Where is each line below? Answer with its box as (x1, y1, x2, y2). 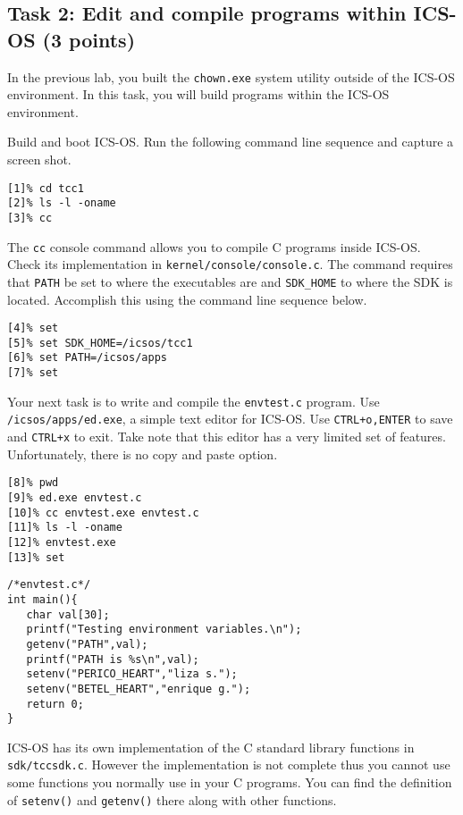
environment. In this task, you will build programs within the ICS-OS (7, 85, 390, 104)
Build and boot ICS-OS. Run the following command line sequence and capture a (7, 132, 454, 151)
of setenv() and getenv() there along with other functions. (7, 790, 337, 809)
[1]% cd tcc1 (7, 181, 84, 195)
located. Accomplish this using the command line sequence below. (7, 290, 367, 308)
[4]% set (7, 322, 59, 335)
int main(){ (7, 592, 78, 606)
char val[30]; (26, 608, 110, 621)
